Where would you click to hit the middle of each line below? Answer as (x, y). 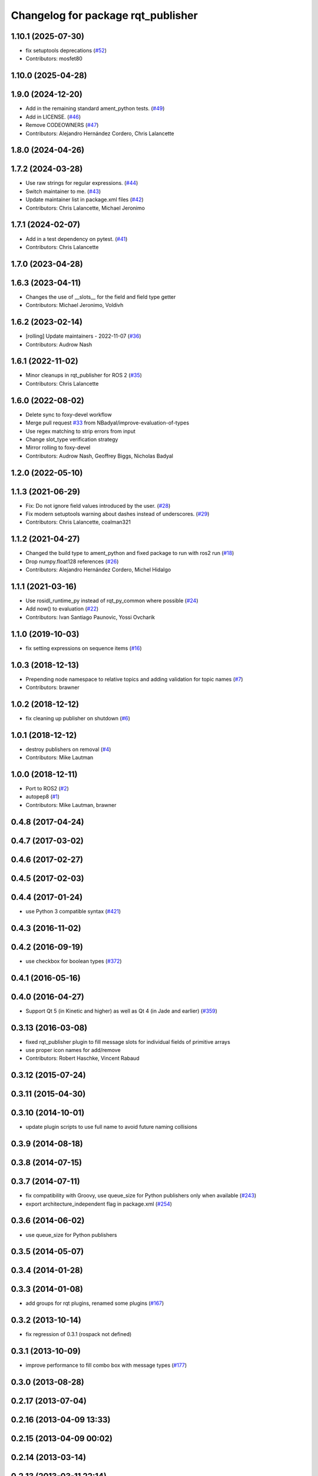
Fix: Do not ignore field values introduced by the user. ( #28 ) (98, 505)
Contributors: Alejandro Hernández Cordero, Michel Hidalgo (98, 570)
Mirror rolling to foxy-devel (58, 448)
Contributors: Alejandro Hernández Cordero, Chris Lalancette (100, 133)
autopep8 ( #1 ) (43, 796)
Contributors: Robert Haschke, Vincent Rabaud (82, 1058)
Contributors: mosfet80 (54, 58)
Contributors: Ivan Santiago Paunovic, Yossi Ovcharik (90, 617)
